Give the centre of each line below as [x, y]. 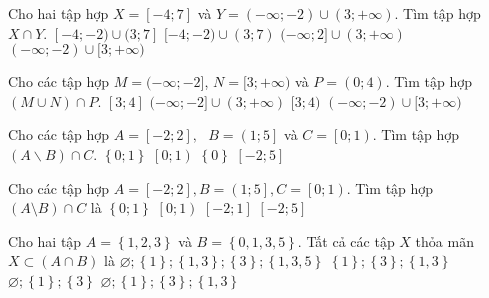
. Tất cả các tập [346, 240]
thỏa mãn [444, 240]
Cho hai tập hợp [58, 13]
